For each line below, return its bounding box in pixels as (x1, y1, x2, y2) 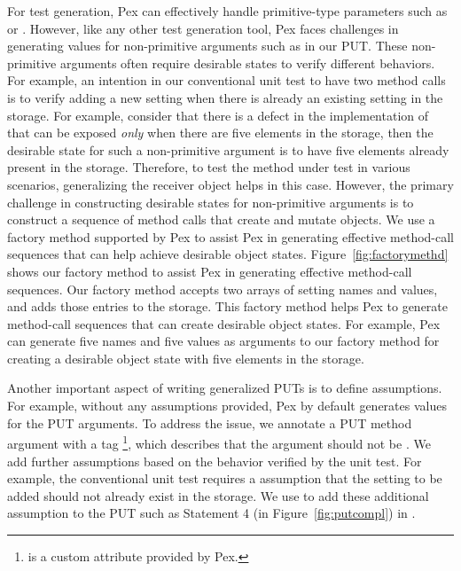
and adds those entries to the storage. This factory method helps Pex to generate (7, 297, 448, 316)
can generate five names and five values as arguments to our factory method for (7, 332, 440, 350)
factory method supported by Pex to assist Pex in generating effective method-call (7, 227, 455, 246)
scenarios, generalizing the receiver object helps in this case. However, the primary (7, 175, 454, 193)
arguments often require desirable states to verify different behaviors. (59, 53, 435, 72)
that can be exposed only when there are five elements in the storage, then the (7, 123, 434, 142)
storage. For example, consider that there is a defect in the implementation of (7, 106, 429, 124)
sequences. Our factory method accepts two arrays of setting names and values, (7, 279, 438, 298)
